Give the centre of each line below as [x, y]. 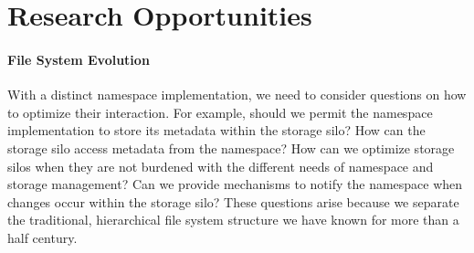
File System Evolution [79, 59]
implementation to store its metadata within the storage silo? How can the [216, 130]
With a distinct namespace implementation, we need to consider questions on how [237, 95]
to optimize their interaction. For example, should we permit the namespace [220, 112]
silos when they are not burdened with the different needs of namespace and [221, 166]
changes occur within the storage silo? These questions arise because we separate [233, 201]
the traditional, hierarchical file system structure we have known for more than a [233, 220]
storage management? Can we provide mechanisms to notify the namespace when [235, 184]
